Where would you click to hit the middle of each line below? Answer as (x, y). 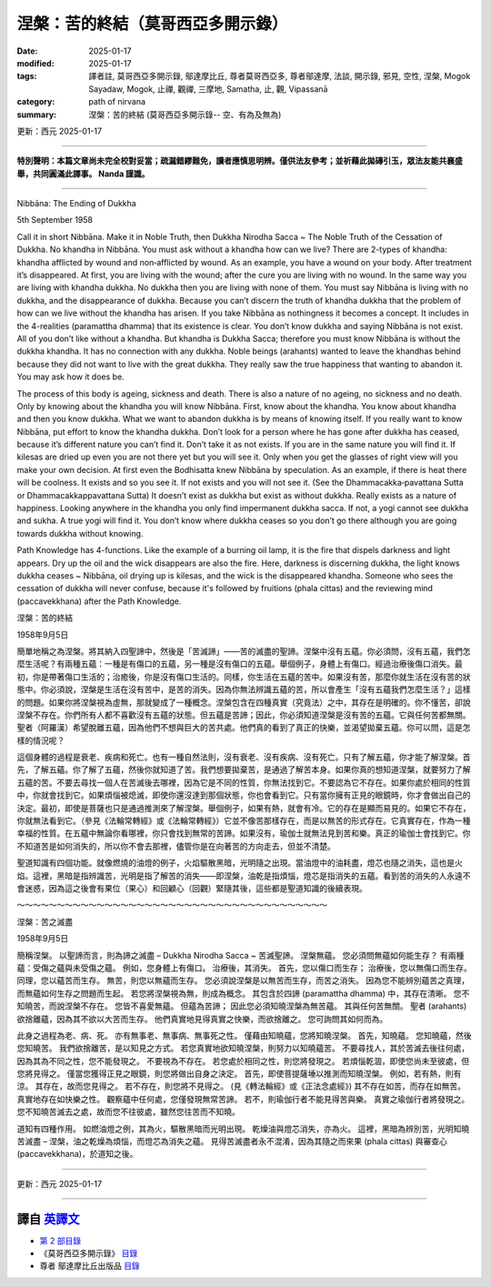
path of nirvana (117, 102)
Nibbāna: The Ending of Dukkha (76, 204)
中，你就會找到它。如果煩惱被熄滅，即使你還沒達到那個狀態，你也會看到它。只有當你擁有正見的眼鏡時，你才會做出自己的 (244, 795)
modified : (35, 63)
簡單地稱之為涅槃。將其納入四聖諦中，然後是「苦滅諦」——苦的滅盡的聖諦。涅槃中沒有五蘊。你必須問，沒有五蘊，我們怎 (244, 651)
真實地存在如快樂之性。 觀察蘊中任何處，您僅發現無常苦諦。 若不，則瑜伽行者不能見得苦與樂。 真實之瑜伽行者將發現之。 (243, 1099)
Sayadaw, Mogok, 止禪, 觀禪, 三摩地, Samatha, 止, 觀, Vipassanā (208, 89)
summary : (37, 115)
